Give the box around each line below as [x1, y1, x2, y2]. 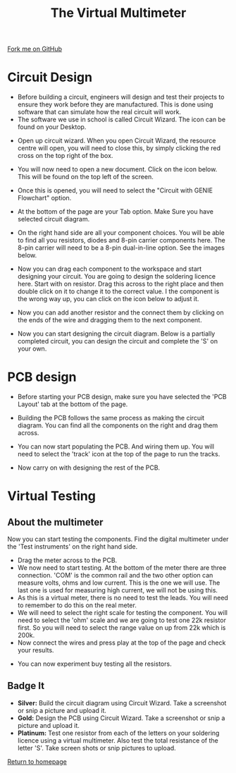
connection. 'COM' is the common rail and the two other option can [17, 571, 213, 580]
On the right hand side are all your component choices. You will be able [17, 229, 225, 237]
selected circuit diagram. [17, 215, 90, 224]
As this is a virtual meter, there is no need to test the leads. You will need [17, 594, 229, 602]
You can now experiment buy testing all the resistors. [17, 659, 172, 668]
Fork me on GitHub [7, 44, 62, 54]
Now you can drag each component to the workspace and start [17, 264, 202, 273]
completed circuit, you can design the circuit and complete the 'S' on [17, 337, 218, 346]
